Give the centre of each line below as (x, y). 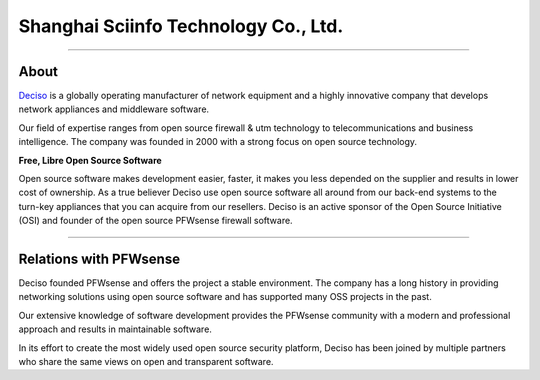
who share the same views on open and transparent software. (146, 362)
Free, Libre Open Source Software (90, 160)
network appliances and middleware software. (114, 109)
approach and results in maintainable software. (115, 329)
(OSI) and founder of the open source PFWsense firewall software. (156, 221)
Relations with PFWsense (99, 259)
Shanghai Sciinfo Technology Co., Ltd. (181, 26)
